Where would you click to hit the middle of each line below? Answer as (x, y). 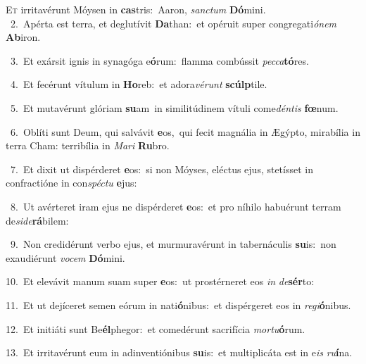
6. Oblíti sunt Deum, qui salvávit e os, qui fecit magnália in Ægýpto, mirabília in (185, 131)
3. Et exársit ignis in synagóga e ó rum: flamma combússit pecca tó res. (159, 60)
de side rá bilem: (37, 220)
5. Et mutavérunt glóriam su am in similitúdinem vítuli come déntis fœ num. (174, 107)
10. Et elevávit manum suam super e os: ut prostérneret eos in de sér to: (160, 281)
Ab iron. (23, 37)
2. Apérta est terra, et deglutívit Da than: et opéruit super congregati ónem (173, 23)
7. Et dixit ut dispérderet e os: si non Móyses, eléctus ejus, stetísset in (162, 169)
